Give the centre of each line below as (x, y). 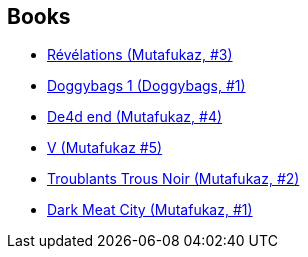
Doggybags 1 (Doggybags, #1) (146, 86)
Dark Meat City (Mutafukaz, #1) (150, 210)
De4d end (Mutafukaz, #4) (135, 117)
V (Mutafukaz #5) (105, 148)
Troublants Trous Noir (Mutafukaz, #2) (173, 179)
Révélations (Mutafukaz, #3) (140, 55)
